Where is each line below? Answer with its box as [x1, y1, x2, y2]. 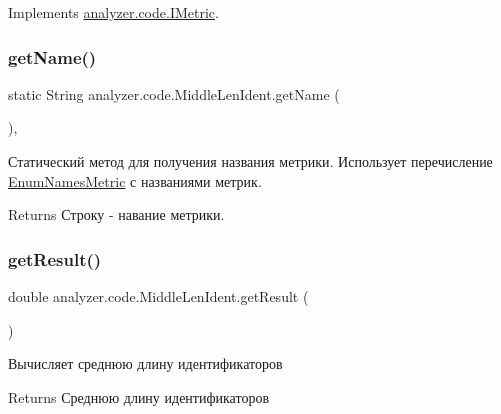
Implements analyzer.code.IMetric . [8, 2, 219, 22]
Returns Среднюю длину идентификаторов [8, 386, 270, 407]
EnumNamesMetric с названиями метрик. [8, 170, 262, 191]
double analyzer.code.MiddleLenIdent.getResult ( [8, 286, 309, 306]
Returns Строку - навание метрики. [8, 204, 225, 225]
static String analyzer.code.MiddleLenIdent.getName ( [8, 83, 340, 104]
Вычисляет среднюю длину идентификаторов [8, 353, 283, 374]
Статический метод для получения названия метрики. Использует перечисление [8, 151, 493, 171]
